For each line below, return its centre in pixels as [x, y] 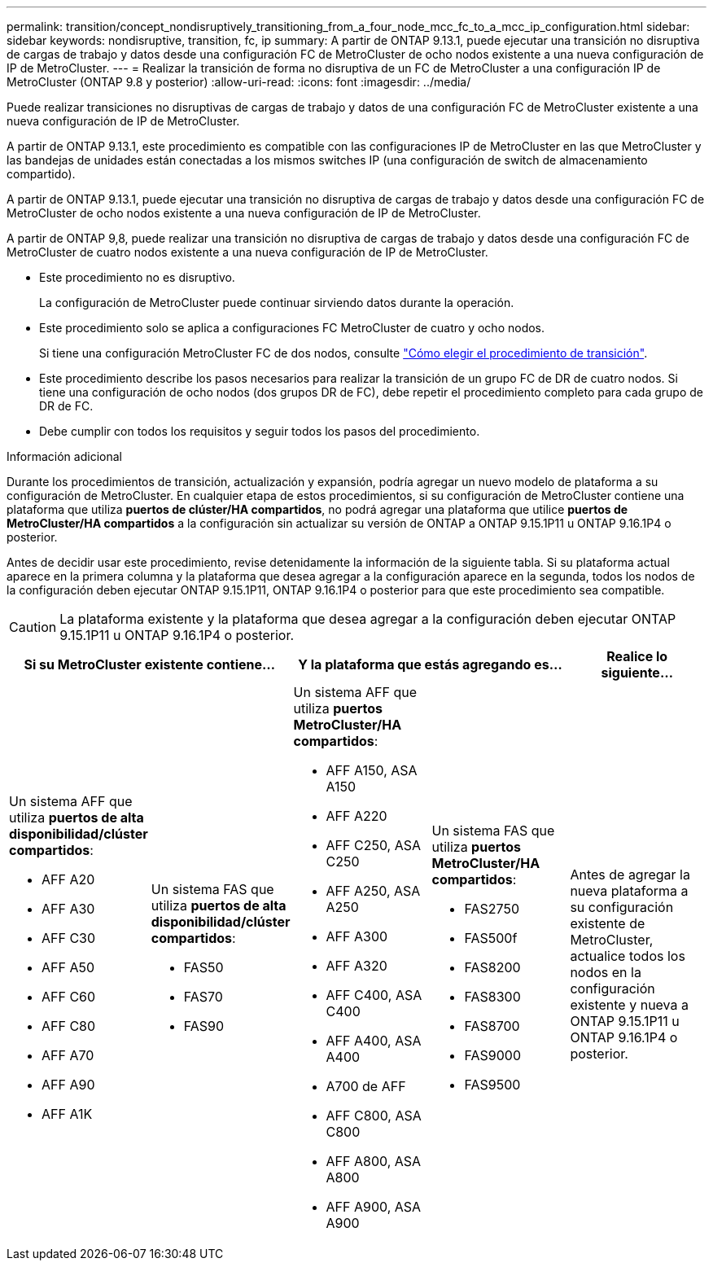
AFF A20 [68, 879]
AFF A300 [357, 936]
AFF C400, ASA [374, 995]
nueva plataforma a [629, 891]
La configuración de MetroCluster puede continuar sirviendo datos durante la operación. [277, 303]
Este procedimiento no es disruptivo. [137, 277]
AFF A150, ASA [372, 770]
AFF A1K [67, 1114]
